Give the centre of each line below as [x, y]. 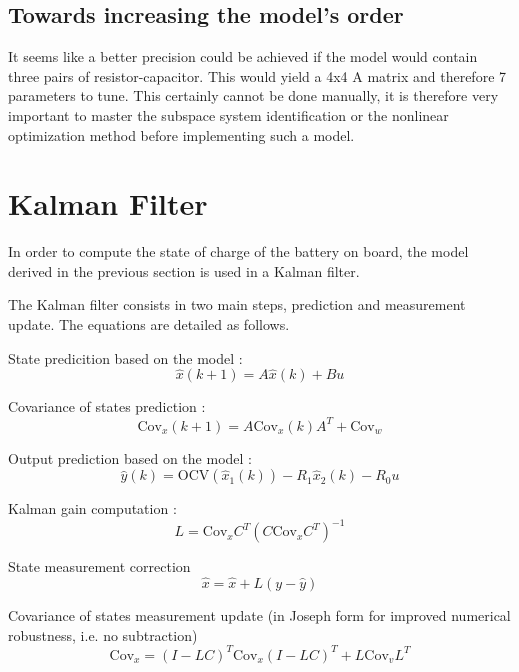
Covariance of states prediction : [107, 406]
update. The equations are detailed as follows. [149, 324]
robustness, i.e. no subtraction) [103, 634]
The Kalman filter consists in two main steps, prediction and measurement [237, 304]
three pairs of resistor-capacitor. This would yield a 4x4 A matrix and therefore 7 [257, 75]
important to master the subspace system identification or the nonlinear [228, 114]
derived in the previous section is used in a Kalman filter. [184, 270]
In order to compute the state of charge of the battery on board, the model [238, 251]
